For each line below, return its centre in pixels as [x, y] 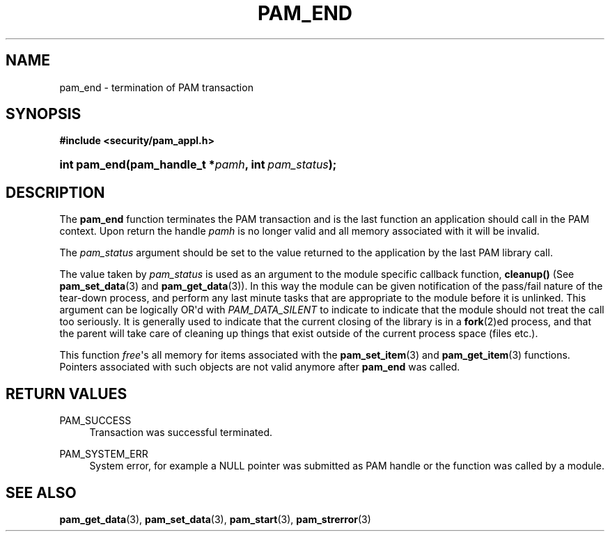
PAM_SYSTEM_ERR [104, 454]
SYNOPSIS [44, 114]
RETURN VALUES [67, 394]
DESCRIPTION [55, 192]
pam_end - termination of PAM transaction [156, 87]
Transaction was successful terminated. [181, 433]
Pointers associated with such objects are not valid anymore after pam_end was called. [260, 367]
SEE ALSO [41, 492]
